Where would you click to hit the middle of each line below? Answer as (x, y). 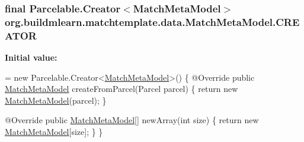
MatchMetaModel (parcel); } (56, 100)
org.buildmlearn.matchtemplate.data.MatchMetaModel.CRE (152, 22)
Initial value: (31, 57)
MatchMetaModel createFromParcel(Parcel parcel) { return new (121, 89)
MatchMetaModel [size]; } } (54, 132)
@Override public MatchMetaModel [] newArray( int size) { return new (132, 120)
